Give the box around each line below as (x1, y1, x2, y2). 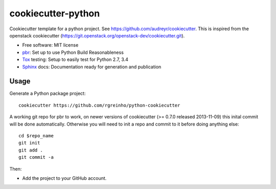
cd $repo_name (18, 133, 54, 138)
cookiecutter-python (9, 8, 100, 19)
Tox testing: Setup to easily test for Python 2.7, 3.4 (22, 56, 129, 62)
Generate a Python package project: (9, 90, 86, 97)
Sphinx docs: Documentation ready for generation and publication (22, 64, 162, 70)
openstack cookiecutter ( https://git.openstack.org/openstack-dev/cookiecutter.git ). (9, 32, 185, 38)
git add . (18, 147, 43, 153)
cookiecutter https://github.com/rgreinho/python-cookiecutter (18, 102, 180, 108)
